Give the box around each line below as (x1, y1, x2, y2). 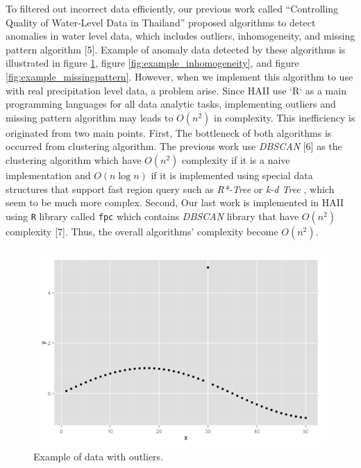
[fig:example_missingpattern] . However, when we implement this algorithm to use (6, 69, 353, 83)
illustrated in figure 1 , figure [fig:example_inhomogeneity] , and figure (6, 56, 299, 70)
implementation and (6, 167, 91, 182)
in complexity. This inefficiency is (213, 110, 355, 124)
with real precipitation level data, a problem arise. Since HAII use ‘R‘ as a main (6, 83, 346, 97)
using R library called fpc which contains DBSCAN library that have (6, 208, 299, 223)
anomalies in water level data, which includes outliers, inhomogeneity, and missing (6, 28, 355, 43)
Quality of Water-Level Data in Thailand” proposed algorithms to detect (6, 15, 316, 29)
